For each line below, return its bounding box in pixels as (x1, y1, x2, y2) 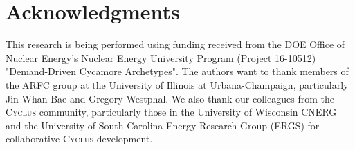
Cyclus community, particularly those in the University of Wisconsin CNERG (6, 105, 337, 119)
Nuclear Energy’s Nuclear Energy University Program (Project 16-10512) (6, 50, 316, 65)
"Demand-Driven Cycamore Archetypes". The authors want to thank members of (6, 64, 349, 78)
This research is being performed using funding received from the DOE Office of (6, 37, 345, 52)
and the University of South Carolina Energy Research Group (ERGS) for (6, 118, 320, 132)
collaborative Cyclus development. (6, 131, 153, 146)
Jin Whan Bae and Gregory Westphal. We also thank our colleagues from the (6, 91, 334, 105)
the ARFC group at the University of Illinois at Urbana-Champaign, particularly (6, 77, 349, 92)
